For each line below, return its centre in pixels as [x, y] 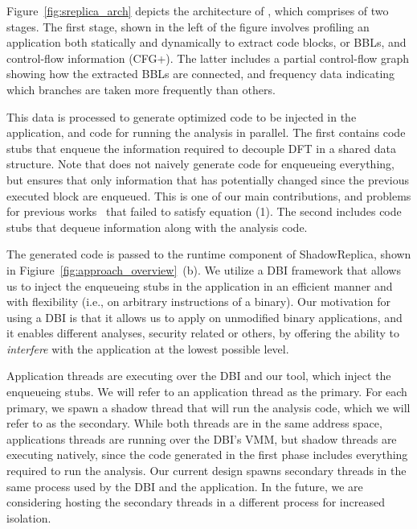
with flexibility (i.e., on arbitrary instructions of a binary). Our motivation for [199, 302]
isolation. [29, 517]
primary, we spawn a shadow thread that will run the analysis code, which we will [208, 407]
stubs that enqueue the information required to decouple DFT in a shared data [201, 148]
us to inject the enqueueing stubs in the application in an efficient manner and [200, 285]
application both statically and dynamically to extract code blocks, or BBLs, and [206, 42]
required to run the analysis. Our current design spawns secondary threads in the [206, 471]
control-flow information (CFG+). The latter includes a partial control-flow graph [208, 58]
